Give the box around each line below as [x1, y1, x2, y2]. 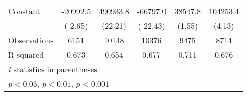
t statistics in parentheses [8, 63, 97, 75]
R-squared [8, 49, 44, 60]
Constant [8, 5, 40, 17]
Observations [8, 34, 54, 46]
